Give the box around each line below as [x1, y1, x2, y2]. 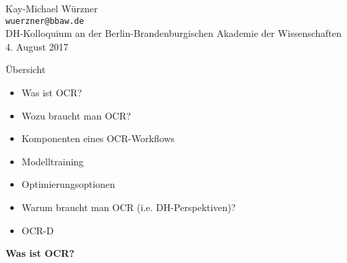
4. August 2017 [5, 39, 68, 53]
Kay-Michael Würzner [5, 1, 98, 15]
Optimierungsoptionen [21, 177, 116, 191]
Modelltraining [21, 154, 84, 168]
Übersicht [5, 62, 46, 77]
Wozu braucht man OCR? [21, 108, 131, 122]
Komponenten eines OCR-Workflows [21, 131, 175, 146]
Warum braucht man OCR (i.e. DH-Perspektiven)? [21, 200, 236, 214]
